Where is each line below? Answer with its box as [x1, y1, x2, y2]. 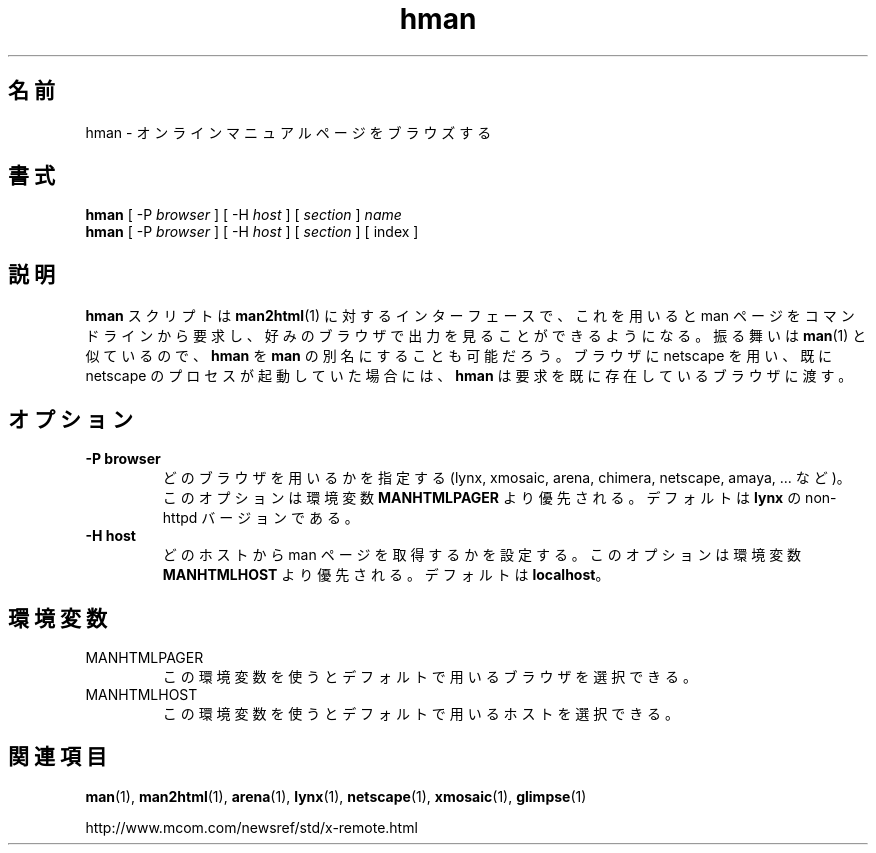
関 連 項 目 [8, 744, 107, 770]
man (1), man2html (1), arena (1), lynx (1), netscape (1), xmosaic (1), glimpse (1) [85, 787, 587, 805]
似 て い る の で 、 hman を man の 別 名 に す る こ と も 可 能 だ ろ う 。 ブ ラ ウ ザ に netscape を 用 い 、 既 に [85, 347, 833, 365]
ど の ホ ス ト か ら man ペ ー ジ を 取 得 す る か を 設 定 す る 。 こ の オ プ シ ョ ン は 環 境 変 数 [162, 546, 802, 564]
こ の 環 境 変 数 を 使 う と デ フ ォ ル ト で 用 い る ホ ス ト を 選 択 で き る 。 [162, 704, 680, 722]
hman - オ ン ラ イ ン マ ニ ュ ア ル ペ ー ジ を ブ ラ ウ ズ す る [85, 123, 492, 141]
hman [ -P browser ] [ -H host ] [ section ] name [85, 206, 402, 224]
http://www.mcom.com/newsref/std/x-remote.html [85, 818, 418, 836]
